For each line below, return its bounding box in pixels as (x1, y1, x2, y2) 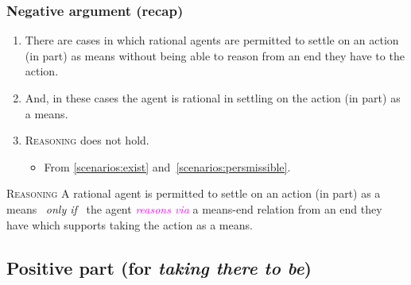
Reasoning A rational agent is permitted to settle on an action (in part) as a (6, 185, 381, 202)
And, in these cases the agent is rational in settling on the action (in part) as (25, 90, 401, 106)
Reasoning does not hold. (25, 132, 149, 148)
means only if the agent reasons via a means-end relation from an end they (6, 200, 382, 217)
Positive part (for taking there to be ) (6, 255, 312, 279)
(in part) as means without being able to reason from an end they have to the (25, 47, 405, 64)
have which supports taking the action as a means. (6, 216, 253, 233)
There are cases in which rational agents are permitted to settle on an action (25, 32, 399, 48)
